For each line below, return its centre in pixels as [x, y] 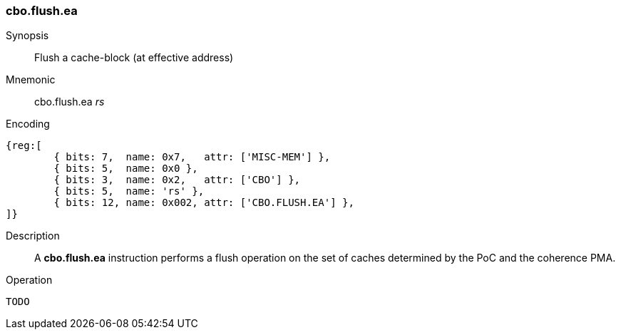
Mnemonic [31, 80]
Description [33, 236]
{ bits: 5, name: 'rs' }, [129, 191]
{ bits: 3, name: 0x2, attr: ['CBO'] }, [177, 180]
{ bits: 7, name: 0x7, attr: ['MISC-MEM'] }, [192, 157]
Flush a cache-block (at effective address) [134, 58]
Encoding [28, 124]
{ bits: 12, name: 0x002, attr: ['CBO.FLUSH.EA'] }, [204, 203]
